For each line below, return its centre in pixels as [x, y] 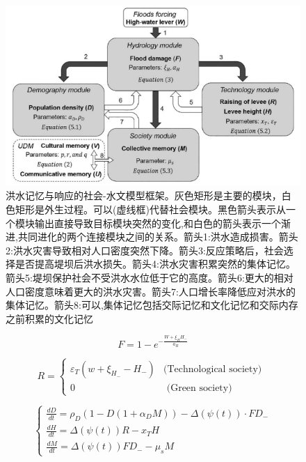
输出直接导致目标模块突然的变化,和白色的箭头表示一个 [158, 223]
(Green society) [199, 388]
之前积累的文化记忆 [49, 318]
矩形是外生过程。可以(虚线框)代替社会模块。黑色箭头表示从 [150, 209]
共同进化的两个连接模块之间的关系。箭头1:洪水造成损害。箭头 [158, 237]
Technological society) [215, 369]
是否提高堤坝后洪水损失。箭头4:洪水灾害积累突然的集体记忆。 [155, 264]
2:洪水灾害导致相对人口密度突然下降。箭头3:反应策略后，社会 [145, 250]
